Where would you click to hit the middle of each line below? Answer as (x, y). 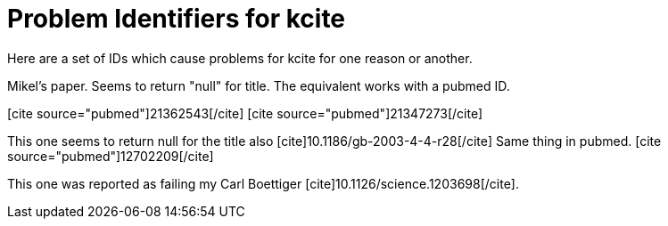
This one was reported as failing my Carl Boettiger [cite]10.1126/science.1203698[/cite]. (263, 183)
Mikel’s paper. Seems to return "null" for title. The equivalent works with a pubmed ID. (259, 85)
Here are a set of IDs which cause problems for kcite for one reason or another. (240, 58)
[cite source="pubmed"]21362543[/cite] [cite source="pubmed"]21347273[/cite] (245, 113)
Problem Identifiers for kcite (177, 19)
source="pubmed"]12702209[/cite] (111, 156)
